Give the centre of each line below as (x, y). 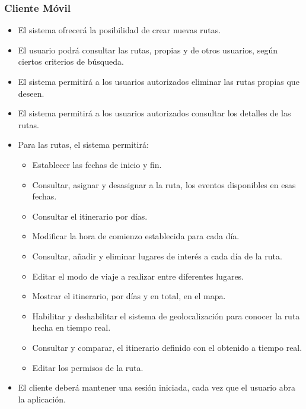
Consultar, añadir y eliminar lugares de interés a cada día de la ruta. (157, 256)
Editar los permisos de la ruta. (88, 367)
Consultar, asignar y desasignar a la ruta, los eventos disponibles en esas (164, 184)
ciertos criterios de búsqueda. (71, 61)
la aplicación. (42, 399)
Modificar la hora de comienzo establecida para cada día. (136, 236)
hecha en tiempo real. (71, 327)
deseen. (31, 93)
